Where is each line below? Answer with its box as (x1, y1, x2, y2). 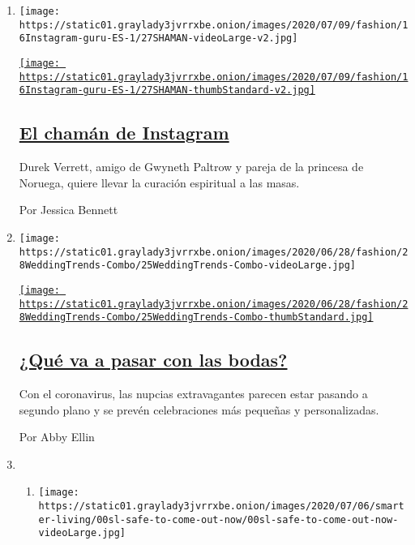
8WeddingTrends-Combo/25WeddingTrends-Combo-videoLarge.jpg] (19, 260, 357, 272)
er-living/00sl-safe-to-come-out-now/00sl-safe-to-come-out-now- (38, 513, 399, 526)
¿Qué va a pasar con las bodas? (19, 347, 288, 372)
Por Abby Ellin (19, 428, 95, 445)
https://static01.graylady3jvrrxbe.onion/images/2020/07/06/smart (38, 500, 404, 513)
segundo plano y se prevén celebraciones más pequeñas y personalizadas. (19, 401, 379, 418)
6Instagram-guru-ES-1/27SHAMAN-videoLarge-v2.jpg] (19, 32, 298, 45)
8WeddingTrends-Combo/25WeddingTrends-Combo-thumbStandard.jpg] (19, 311, 374, 324)
